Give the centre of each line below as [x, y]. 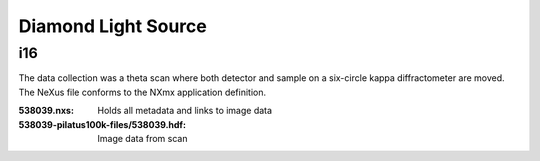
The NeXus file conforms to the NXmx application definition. [142, 92]
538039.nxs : [46, 111]
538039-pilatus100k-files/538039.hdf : [102, 124]
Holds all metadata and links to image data [185, 111]
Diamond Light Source [112, 26]
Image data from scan [142, 138]
